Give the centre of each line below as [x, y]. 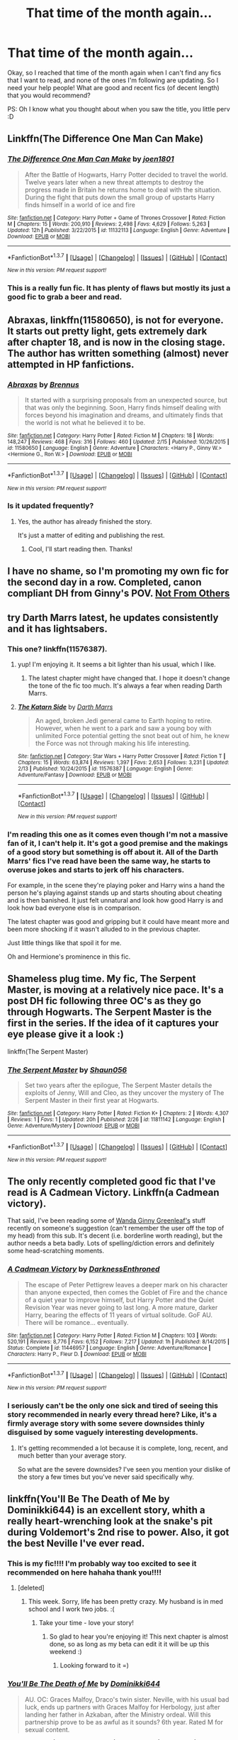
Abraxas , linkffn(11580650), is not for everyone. [115, 320]
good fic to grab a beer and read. [65, 297]
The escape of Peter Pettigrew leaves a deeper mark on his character [126, 1284]
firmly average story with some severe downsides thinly [106, 1424]
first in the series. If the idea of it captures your [113, 1023]
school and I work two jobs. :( [71, 1609]
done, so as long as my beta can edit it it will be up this [129, 1644]
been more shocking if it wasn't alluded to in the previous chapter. [104, 929]
